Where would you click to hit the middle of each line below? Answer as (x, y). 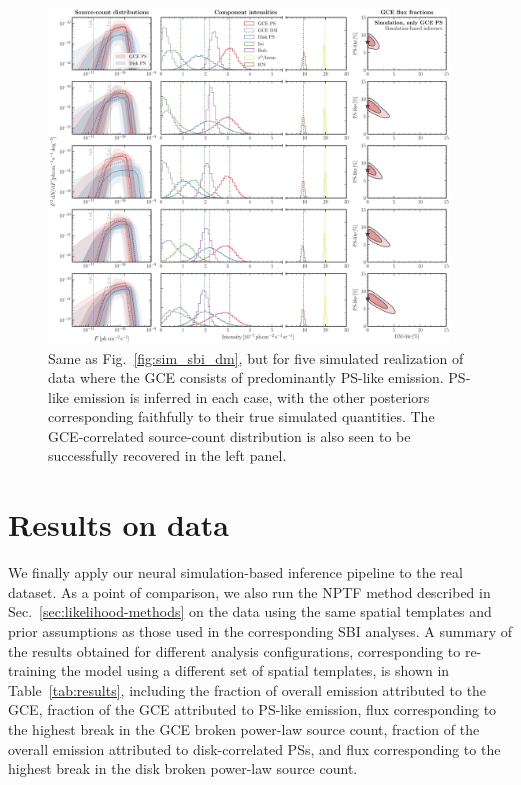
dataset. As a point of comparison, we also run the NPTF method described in (249, 591)
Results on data (118, 524)
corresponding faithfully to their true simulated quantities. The (241, 416)
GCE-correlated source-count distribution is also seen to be (229, 435)
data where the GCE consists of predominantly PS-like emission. (246, 377)
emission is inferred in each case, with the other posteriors (251, 396)
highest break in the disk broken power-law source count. (183, 768)
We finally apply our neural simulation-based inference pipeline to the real (235, 572)
